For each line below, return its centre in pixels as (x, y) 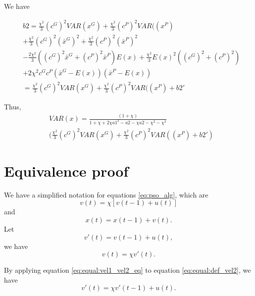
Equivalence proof (66, 171)
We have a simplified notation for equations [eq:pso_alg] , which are (106, 194)
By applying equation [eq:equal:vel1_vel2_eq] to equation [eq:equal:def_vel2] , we (127, 270)
